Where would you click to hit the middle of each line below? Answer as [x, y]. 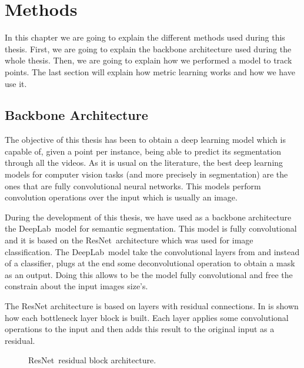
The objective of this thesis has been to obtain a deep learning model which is [145, 140]
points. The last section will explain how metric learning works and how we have [150, 71]
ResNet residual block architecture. [92, 360]
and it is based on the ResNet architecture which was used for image [129, 240]
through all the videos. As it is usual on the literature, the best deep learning [144, 163]
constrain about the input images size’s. [76, 286]
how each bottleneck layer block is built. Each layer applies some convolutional [147, 317]
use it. [16, 83]
